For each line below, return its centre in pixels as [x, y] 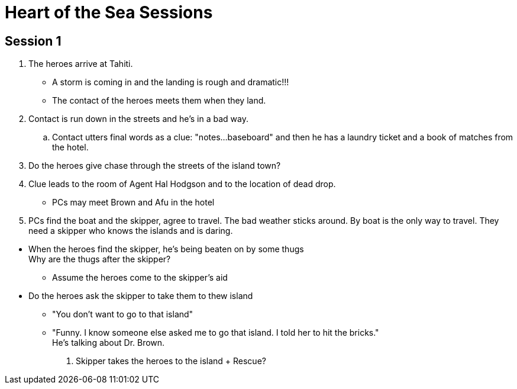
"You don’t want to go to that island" [123, 314]
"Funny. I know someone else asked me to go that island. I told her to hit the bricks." [216, 333]
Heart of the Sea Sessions [109, 12]
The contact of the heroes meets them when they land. [159, 101]
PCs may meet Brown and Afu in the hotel [133, 202]
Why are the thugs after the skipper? [100, 259]
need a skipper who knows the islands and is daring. [131, 231]
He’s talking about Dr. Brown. [109, 343]
